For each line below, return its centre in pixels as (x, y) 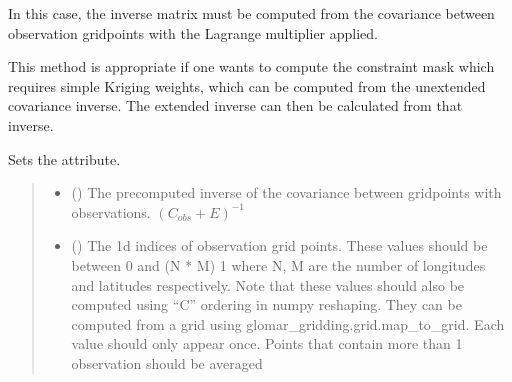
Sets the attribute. (64, 158)
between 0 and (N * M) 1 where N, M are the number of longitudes (278, 264)
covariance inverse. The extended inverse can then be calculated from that (235, 105)
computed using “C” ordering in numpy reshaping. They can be (266, 304)
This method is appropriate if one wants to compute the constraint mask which (251, 66)
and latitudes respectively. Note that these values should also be (268, 284)
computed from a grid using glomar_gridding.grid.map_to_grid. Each (288, 323)
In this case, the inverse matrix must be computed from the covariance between (251, 13)
